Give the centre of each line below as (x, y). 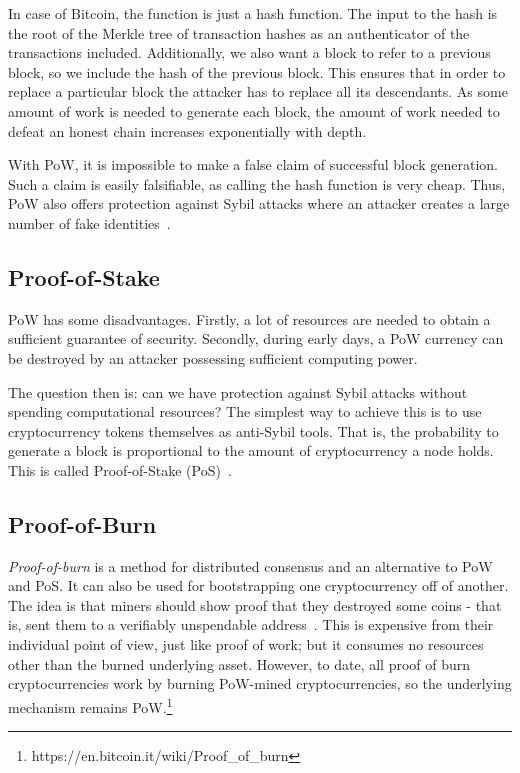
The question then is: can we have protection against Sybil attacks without (238, 391)
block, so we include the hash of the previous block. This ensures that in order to (257, 71)
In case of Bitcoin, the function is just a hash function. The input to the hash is (253, 13)
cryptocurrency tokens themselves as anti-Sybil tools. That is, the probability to (253, 430)
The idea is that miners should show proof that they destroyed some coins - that (255, 604)
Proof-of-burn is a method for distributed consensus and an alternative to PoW (250, 565)
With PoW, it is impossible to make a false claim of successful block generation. (253, 164)
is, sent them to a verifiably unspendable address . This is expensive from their (251, 624)
